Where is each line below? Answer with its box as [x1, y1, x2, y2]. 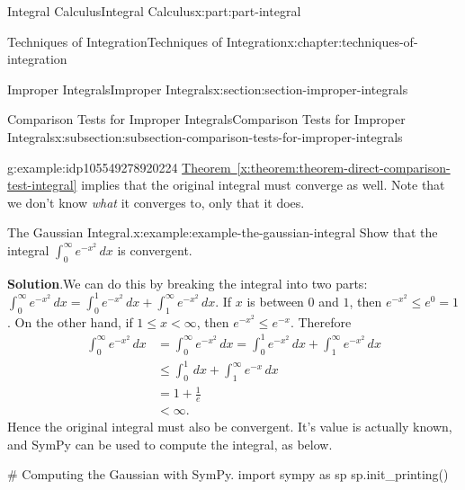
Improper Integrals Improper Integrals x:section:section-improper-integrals [7, 79, 408, 98]
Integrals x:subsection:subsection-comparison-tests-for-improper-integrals [7, 127, 403, 146]
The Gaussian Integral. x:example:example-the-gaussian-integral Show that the [7, 223, 438, 242]
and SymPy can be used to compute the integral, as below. [7, 434, 333, 453]
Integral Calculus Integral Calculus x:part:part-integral [7, 2, 301, 20]
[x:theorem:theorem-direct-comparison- [237, 157, 451, 176]
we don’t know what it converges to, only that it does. [7, 192, 305, 211]
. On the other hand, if [7, 312, 133, 331]
